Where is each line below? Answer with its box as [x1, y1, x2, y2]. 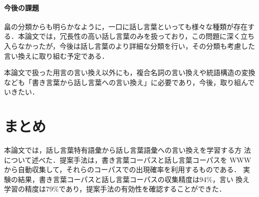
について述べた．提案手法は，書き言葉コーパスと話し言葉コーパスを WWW [4, 154, 252, 165]
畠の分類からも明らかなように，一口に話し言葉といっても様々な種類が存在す [4, 21, 255, 31]
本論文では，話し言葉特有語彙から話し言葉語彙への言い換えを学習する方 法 [4, 145, 251, 155]
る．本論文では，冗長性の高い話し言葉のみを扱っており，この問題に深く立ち [4, 31, 255, 41]
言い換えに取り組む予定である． [4, 50, 109, 61]
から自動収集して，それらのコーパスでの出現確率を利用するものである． [4, 164, 241, 175]
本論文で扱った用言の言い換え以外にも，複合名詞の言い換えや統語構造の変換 [4, 67, 256, 78]
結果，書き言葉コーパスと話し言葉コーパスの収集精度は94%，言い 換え [17, 174, 250, 184]
